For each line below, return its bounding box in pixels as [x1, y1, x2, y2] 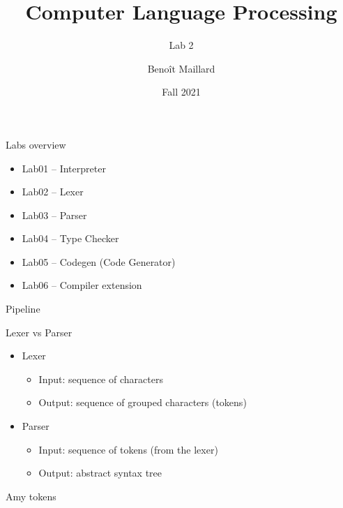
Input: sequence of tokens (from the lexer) [38, 442, 218, 456]
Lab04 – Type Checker [22, 231, 119, 246]
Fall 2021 [162, 84, 201, 99]
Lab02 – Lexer [22, 184, 84, 199]
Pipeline [6, 301, 40, 316]
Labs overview [6, 137, 66, 151]
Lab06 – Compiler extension [22, 278, 142, 292]
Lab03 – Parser [22, 207, 87, 222]
